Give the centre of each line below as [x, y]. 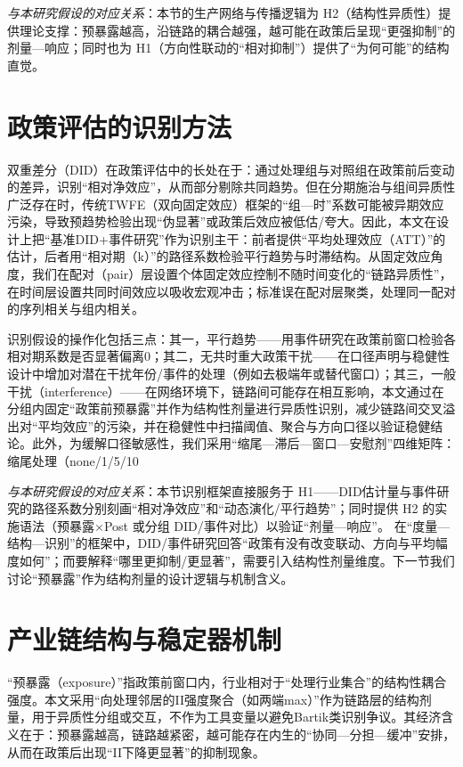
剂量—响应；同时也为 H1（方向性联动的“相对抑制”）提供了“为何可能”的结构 [228, 48]
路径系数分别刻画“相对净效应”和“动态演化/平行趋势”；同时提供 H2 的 [233, 508]
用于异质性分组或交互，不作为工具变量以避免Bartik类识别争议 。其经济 [236, 717]
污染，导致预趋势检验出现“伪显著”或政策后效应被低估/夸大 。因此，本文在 [222, 221]
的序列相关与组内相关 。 [76, 309]
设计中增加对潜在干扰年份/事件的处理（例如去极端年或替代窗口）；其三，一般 [231, 374]
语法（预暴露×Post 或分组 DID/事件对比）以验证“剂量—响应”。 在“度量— [235, 525]
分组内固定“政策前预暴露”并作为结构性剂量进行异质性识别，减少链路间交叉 [225, 408]
